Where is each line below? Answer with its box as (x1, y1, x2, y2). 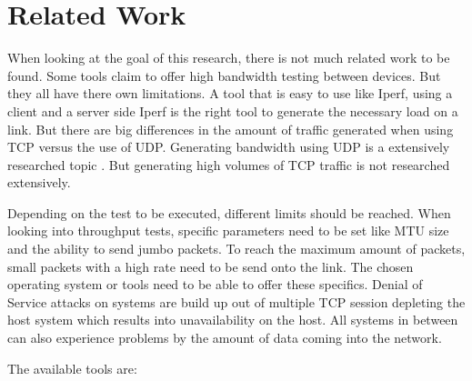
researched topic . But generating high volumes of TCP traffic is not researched (7, 155, 450, 174)
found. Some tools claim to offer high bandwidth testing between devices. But (7, 65, 441, 85)
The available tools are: (7, 358, 137, 377)
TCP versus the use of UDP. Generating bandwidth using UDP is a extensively (7, 137, 450, 156)
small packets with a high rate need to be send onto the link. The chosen (7, 256, 414, 276)
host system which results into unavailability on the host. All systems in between (7, 310, 458, 329)
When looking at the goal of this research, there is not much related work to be (7, 48, 450, 67)
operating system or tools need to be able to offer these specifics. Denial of (7, 275, 423, 294)
